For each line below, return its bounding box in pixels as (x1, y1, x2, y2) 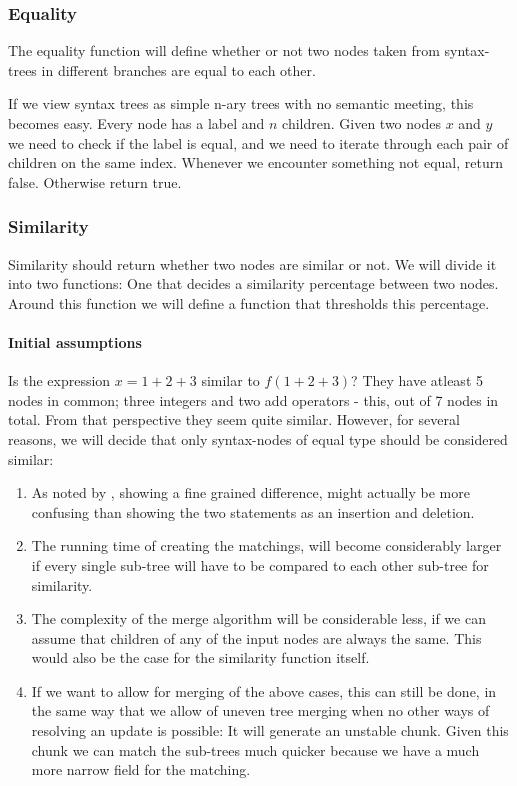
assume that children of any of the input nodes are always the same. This (31, 627, 482, 648)
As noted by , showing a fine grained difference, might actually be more (31, 482, 470, 503)
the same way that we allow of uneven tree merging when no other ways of (31, 700, 490, 721)
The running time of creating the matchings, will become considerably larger (31, 535, 502, 556)
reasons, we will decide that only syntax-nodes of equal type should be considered (8, 428, 508, 449)
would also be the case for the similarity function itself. (31, 647, 370, 668)
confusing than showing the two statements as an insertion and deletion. (31, 501, 475, 522)
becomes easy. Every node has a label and (8, 113, 265, 133)
